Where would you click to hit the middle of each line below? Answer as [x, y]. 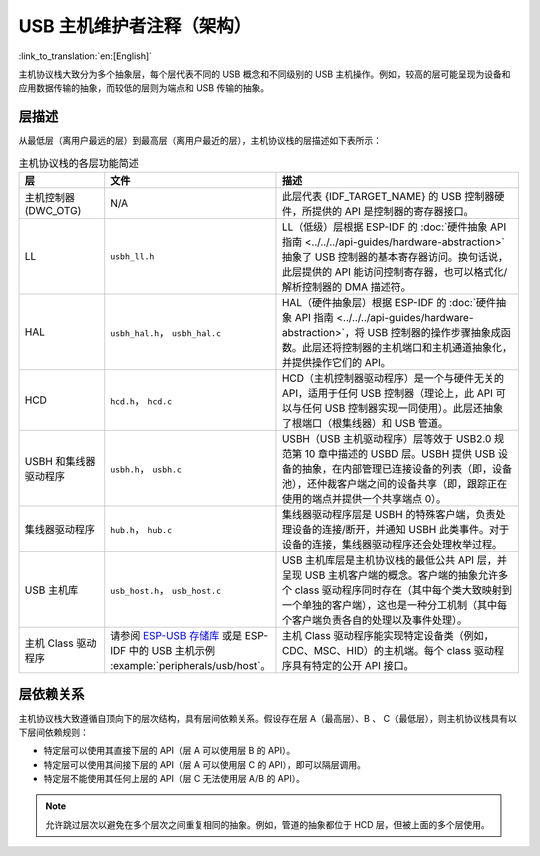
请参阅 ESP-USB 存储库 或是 [176, 635]
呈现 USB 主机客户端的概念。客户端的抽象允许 [390, 575]
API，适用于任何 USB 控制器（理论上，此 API [387, 393]
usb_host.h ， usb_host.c [166, 590]
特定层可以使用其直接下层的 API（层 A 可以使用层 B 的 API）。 [169, 751]
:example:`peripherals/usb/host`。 [190, 665]
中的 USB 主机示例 [171, 650]
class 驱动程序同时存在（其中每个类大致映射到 [403, 590]
